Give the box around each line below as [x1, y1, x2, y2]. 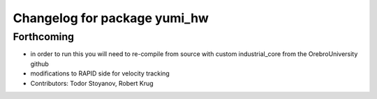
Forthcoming [13, 30, 75, 43]
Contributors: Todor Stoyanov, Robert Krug [30, 79, 154, 87]
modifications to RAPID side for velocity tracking [30, 69, 170, 78]
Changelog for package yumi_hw [13, 10, 209, 26]
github [30, 60, 49, 68]
